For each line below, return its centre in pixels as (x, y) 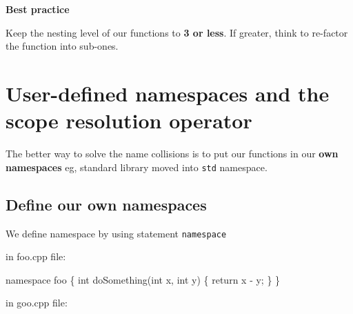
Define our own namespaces (106, 204)
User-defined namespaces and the (168, 93)
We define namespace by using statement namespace (116, 233)
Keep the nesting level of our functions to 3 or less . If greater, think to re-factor (177, 32)
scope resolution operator (129, 120)
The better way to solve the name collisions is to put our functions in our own (172, 154)
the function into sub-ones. (62, 46)
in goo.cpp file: (37, 303)
